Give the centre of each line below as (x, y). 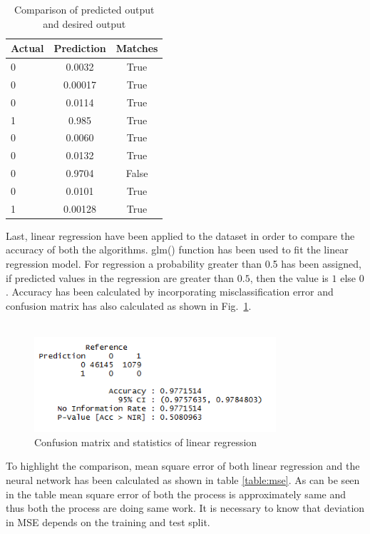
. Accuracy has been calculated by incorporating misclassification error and (170, 292)
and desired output (84, 23)
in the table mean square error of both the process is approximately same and (176, 494)
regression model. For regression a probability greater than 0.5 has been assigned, (184, 264)
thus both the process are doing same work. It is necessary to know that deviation (185, 508)
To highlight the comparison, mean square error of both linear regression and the (183, 466)
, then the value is (289, 277)
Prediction (80, 48)
